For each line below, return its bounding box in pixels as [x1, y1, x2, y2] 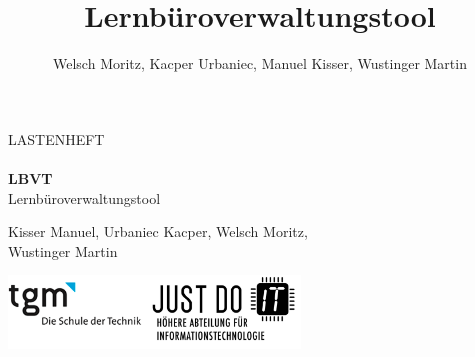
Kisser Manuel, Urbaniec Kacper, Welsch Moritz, [8, 221, 308, 242]
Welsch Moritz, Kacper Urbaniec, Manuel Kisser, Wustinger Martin [53, 53, 467, 74]
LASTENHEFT [8, 128, 105, 149]
